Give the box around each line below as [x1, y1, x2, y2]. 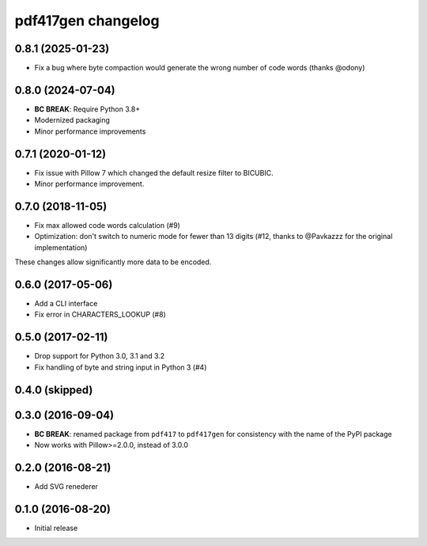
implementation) [34, 242, 88, 252]
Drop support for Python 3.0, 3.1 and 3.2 [34, 351, 165, 361]
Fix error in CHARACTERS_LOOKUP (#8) [34, 309, 166, 320]
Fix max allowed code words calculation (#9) [34, 220, 181, 229]
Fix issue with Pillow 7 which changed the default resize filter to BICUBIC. [34, 168, 274, 177]
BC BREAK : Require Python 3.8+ [34, 104, 141, 114]
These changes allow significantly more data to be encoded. [14, 257, 212, 267]
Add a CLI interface [34, 299, 98, 309]
